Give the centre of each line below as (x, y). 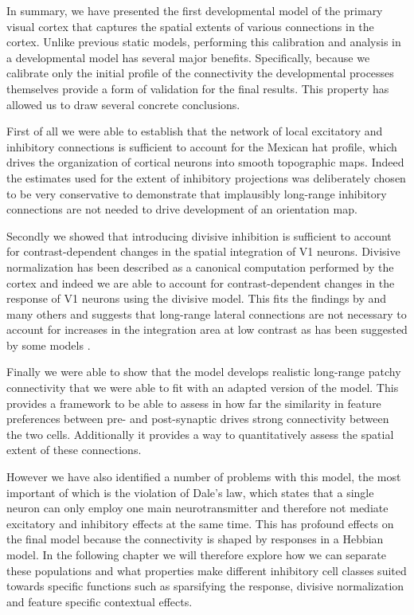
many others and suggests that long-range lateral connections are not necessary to (207, 313)
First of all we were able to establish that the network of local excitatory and (195, 131)
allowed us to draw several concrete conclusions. (123, 104)
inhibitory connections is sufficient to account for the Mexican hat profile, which (202, 146)
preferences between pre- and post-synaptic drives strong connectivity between (198, 419)
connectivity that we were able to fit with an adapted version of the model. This (203, 388)
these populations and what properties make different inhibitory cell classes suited (207, 570)
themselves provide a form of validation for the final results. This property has (198, 88)
